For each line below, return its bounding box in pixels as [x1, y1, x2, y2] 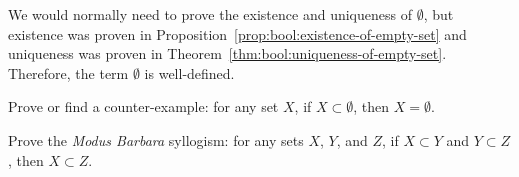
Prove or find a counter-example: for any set [8, 96, 279, 117]
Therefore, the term [8, 62, 129, 83]
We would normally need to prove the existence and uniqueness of [8, 4, 412, 24]
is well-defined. [144, 62, 235, 83]
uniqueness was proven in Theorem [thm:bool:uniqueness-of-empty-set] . [8, 43, 447, 64]
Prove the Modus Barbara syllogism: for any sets [8, 129, 304, 150]
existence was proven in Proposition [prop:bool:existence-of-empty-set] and [8, 23, 467, 44]
